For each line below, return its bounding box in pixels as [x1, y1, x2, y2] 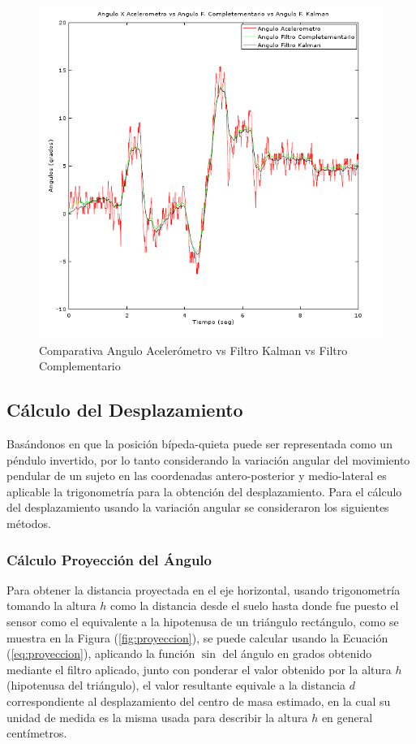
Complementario [39, 357, 121, 374]
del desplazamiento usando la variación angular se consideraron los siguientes [6, 499, 389, 516]
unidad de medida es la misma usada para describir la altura [6, 708, 308, 725]
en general [321, 708, 373, 725]
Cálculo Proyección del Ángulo [6, 549, 212, 569]
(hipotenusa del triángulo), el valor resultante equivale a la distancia [6, 677, 346, 694]
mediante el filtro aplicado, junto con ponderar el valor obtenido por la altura [6, 660, 392, 677]
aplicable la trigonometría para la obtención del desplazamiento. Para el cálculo [6, 482, 402, 500]
